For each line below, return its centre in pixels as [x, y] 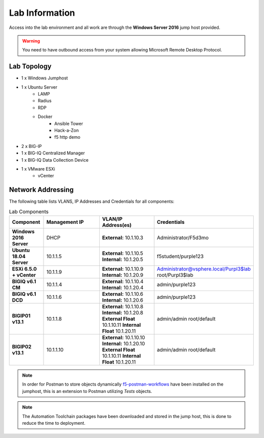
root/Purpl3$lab [175, 275]
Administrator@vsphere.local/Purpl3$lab [204, 268]
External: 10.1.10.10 [123, 337]
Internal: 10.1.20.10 [123, 343]
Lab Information [42, 13]
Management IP [65, 222]
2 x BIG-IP [32, 146]
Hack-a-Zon [67, 130]
